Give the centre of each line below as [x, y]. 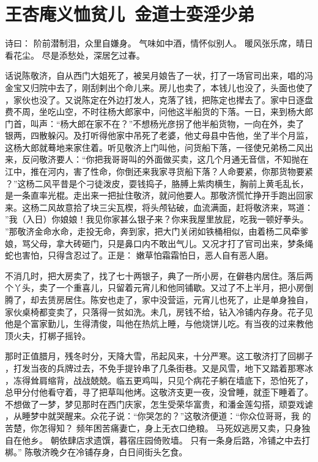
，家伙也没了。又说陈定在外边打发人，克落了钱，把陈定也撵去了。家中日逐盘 [159, 99]
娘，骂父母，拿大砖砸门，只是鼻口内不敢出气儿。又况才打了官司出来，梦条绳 [159, 243]
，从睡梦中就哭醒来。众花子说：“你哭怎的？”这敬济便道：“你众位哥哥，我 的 [158, 416]
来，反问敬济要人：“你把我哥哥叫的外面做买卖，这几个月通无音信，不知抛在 [157, 159]
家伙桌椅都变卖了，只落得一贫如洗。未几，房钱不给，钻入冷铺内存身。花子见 [159, 311]
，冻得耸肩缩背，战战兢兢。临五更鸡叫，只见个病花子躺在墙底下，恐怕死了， [159, 380]
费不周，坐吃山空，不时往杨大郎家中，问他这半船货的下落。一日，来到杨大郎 [159, 112]
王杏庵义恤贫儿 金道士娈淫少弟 [130, 14]
